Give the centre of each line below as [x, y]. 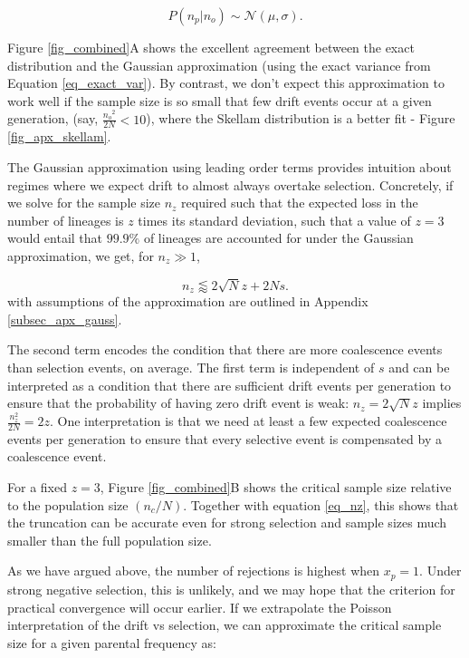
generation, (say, [53, 118]
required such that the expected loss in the [300, 203]
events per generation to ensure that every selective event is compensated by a [225, 438]
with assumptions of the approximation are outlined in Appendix [188, 301]
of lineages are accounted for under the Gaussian [278, 238]
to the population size [68, 504]
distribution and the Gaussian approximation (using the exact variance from [219, 65]
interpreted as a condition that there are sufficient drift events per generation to [230, 385]
